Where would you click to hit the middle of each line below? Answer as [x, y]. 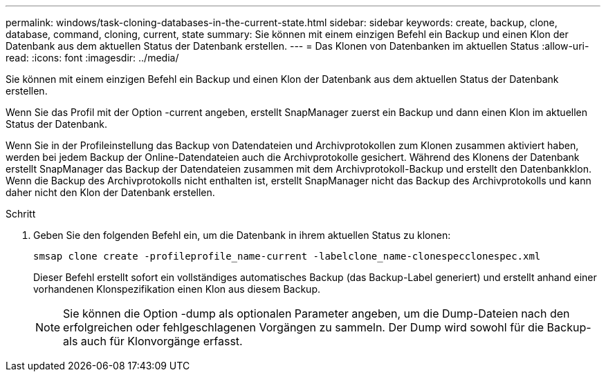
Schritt [21, 214]
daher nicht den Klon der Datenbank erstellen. [110, 192]
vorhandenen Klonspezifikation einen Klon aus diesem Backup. [177, 289]
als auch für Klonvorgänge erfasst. [153, 341]
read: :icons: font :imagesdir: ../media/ [92, 58]
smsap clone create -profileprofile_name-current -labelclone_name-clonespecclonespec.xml [287, 256]
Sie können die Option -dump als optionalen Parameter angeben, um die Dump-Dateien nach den [316, 313]
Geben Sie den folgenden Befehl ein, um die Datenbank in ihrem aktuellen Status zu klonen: [242, 235]
